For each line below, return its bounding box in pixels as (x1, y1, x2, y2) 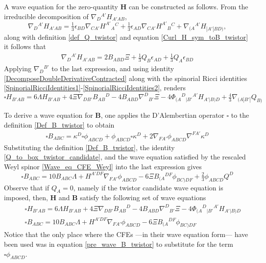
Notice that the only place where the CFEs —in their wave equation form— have (4, 229, 248, 239)
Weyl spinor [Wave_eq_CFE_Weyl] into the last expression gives (4, 161, 202, 171)
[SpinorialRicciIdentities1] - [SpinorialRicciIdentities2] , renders (4, 82, 186, 93)
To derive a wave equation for (4, 110, 93, 120)
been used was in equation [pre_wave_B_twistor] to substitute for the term (4, 238, 233, 249)
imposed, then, (4, 192, 48, 203)
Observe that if (4, 182, 49, 192)
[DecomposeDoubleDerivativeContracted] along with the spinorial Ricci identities (4, 73, 247, 83)
